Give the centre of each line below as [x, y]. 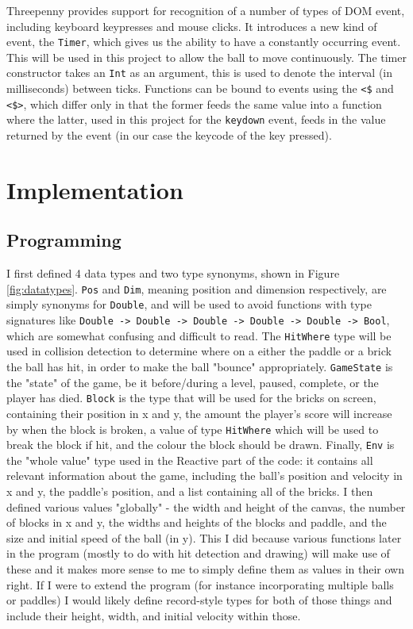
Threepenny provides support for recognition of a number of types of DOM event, [206, 10]
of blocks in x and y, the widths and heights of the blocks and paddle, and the [197, 522]
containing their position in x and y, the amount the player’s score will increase [199, 413]
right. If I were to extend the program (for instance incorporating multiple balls [200, 584]
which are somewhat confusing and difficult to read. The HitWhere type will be [199, 335]
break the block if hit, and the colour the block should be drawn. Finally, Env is [201, 445]
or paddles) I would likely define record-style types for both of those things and [199, 600]
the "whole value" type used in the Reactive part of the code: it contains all [190, 460]
